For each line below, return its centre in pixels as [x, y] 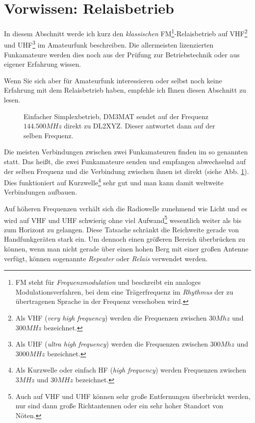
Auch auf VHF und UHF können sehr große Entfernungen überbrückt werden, [133, 396]
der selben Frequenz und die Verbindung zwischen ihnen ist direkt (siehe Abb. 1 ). [127, 171]
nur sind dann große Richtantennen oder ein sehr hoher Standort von [119, 406]
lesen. [12, 100]
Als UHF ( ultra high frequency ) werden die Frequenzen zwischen [112, 344]
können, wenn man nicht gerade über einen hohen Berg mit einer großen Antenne [126, 249]
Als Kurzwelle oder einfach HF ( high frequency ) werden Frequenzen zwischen [131, 370]
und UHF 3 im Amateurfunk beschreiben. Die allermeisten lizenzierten [109, 44]
